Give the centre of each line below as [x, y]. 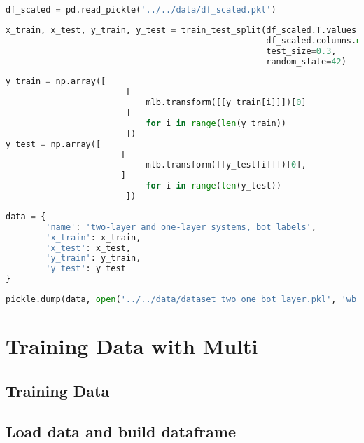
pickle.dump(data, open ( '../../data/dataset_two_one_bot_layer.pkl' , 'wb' [184, 299]
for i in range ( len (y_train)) [216, 123]
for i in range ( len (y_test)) [213, 186]
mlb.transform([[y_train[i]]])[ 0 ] [226, 103]
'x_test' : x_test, [88, 248]
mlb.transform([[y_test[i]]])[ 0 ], [226, 165]
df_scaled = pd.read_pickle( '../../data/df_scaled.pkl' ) [141, 10]
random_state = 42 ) [306, 61]
